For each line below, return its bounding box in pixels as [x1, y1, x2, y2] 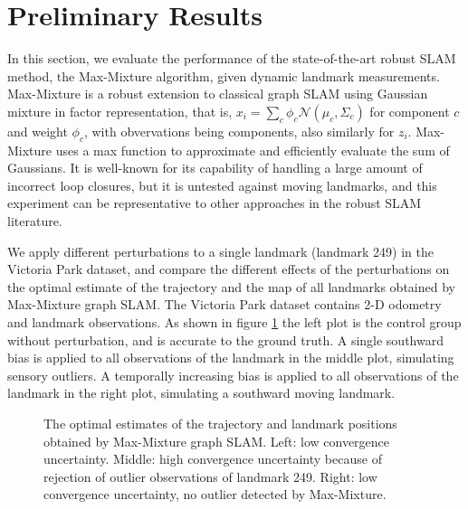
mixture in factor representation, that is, [7, 101, 233, 120]
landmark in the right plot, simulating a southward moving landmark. [7, 383, 396, 402]
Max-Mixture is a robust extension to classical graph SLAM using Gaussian [7, 84, 428, 103]
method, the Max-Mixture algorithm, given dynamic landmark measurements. [7, 66, 440, 85]
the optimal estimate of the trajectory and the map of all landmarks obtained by [7, 277, 455, 296]
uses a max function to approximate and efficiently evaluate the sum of [55, 140, 450, 159]
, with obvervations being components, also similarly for [83, 121, 395, 140]
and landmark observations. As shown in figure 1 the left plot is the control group [7, 313, 462, 332]
